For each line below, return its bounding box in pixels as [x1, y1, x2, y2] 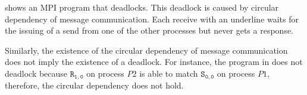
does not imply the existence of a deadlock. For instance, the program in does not [5, 55, 303, 68]
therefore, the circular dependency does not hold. [5, 79, 184, 91]
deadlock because [5, 67, 68, 79]
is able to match [139, 67, 198, 79]
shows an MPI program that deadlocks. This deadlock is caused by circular [5, 1, 279, 13]
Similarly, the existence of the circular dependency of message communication [5, 44, 288, 56]
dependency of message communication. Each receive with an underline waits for [5, 12, 299, 25]
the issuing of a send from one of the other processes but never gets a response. [5, 24, 294, 37]
